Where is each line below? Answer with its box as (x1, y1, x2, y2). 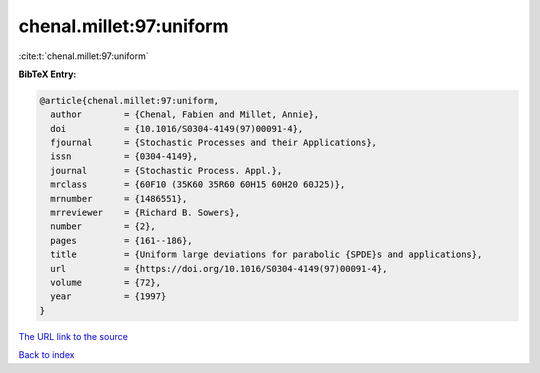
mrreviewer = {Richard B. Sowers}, (50, 207, 240, 219)
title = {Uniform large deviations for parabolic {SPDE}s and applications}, (50, 249, 483, 260)
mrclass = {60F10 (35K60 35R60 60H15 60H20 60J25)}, (50, 179, 346, 190)
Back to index (18, 349, 75, 361)
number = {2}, (50, 221, 157, 232)
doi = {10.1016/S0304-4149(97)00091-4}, (50, 123, 304, 134)
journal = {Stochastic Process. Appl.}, (50, 165, 283, 176)
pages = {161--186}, (50, 235, 194, 246)
